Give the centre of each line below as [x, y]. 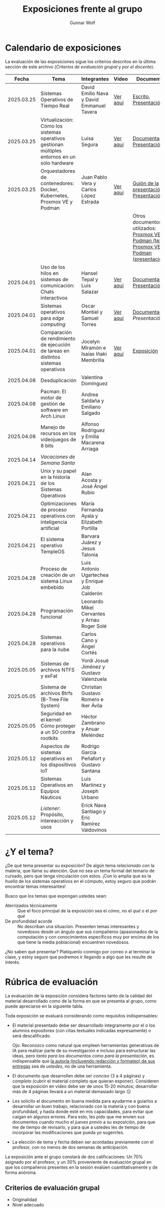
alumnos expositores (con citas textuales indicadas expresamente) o [82, 1030]
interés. [13, 962]
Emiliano [91, 406]
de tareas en [55, 351]
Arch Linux [53, 416]
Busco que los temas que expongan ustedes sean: [56, 896]
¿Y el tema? [29, 852]
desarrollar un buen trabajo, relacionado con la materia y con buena [81, 1106]
